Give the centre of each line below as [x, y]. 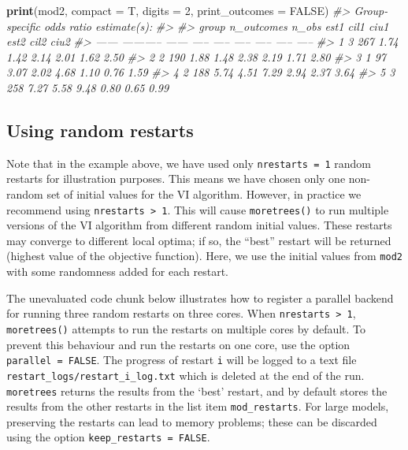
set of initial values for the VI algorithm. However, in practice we [204, 194]
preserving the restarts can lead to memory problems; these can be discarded [192, 421]
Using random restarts [100, 130]
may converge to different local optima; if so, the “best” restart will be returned [199, 240]
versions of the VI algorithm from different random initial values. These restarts [199, 225]
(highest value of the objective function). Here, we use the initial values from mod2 [204, 256]
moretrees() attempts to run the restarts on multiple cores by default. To [186, 328]
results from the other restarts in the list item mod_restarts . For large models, [198, 406]
